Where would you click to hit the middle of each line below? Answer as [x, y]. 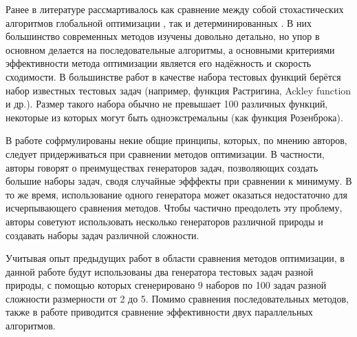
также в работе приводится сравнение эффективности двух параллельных [159, 312]
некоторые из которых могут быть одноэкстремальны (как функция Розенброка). [174, 117]
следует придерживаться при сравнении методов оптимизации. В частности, [165, 153]
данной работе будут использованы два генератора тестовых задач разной [160, 271]
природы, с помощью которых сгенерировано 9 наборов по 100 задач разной [166, 285]
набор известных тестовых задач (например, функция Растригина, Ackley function [178, 90]
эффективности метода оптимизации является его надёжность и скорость [159, 63]
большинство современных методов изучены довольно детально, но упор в [163, 36]
